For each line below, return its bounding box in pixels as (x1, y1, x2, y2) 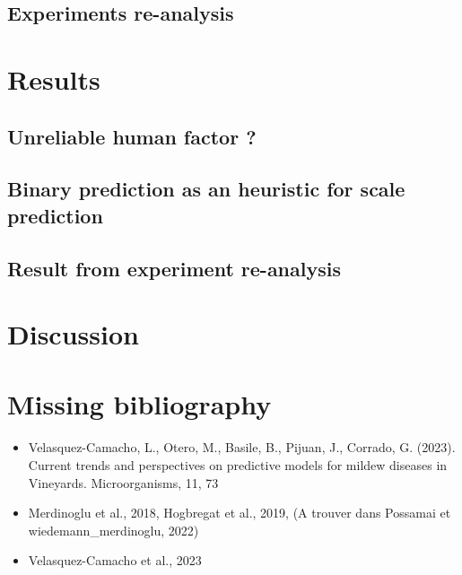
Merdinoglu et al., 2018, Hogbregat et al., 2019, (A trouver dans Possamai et (28, 503, 451, 522)
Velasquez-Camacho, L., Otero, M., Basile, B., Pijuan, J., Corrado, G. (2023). (28, 438, 456, 457)
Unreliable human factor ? (7, 122, 257, 150)
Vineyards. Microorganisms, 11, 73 (28, 473, 219, 492)
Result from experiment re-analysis (7, 254, 341, 282)
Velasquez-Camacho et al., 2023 (28, 551, 202, 570)
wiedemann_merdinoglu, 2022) (28, 520, 199, 539)
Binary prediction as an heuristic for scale (7, 175, 405, 203)
